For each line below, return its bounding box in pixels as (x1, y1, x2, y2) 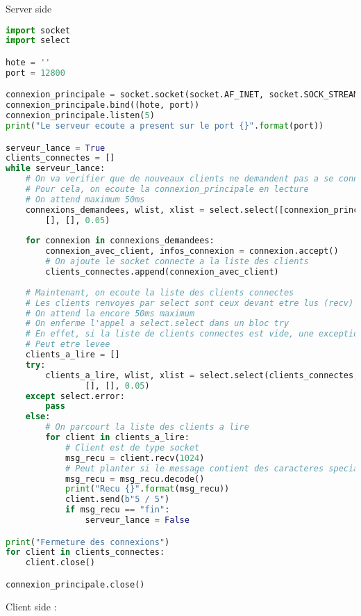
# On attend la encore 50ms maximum (25, 308, 195, 318)
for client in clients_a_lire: (45, 432, 190, 443)
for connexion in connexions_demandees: (25, 236, 215, 246)
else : (25, 412, 51, 422)
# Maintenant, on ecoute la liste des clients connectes (25, 287, 294, 298)
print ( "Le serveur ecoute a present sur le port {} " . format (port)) (6, 121, 324, 131)
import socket (6, 25, 71, 35)
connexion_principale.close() (6, 579, 145, 590)
